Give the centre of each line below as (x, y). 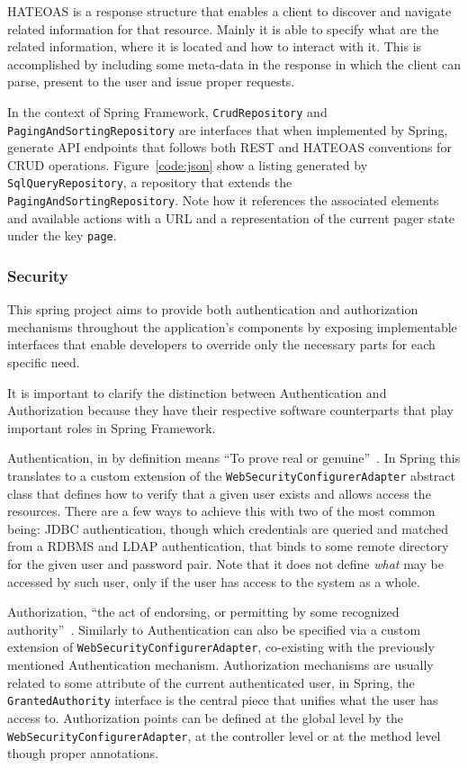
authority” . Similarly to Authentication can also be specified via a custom (214, 629)
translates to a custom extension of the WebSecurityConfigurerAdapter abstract (231, 475)
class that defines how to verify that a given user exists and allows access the (219, 493)
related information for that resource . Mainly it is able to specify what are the (223, 28)
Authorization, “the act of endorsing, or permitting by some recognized (203, 612)
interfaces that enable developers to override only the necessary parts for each (221, 344)
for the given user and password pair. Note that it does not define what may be (225, 564)
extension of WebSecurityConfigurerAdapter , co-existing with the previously (221, 647)
